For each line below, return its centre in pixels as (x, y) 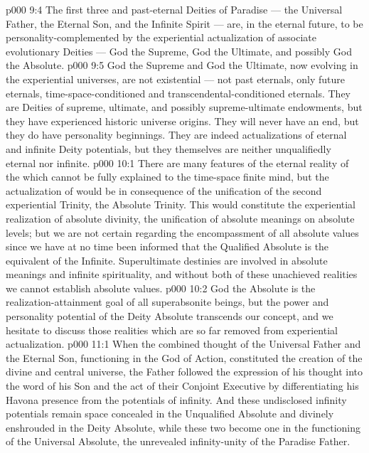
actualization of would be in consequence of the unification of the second (164, 190)
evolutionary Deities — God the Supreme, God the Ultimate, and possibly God (179, 51)
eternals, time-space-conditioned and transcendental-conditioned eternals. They (178, 93)
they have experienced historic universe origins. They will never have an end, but (182, 121)
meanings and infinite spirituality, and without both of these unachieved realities (182, 274)
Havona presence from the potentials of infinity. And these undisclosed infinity (176, 399)
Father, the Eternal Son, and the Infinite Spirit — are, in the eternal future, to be (184, 23)
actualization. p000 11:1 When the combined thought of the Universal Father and (183, 344)
